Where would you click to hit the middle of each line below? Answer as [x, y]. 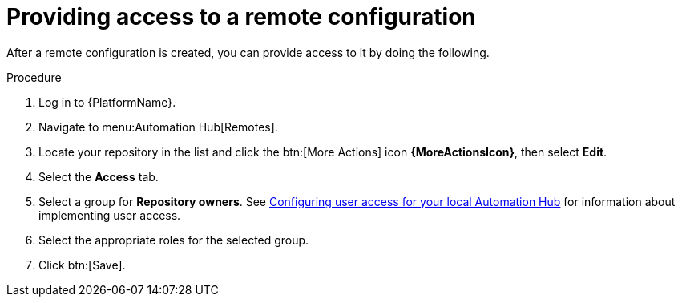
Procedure [34, 77]
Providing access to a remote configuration [241, 17]
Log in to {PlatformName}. [107, 102]
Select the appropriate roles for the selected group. [174, 240]
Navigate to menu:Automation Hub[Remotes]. [158, 127]
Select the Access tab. [99, 176]
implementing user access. [110, 215]
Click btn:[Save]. [82, 265]
